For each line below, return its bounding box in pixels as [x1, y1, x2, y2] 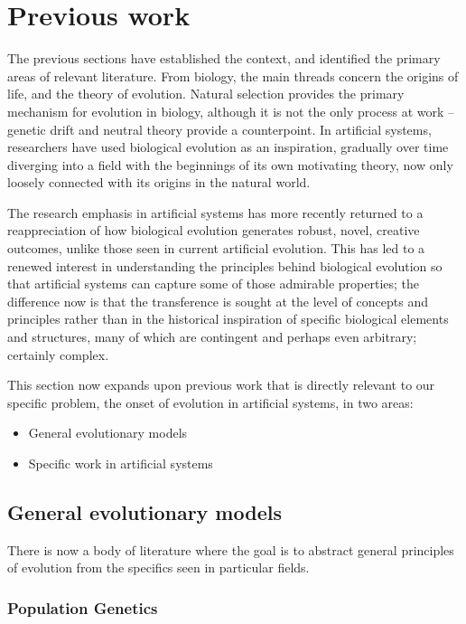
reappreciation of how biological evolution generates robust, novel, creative [7, 221, 420, 240]
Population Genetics [7, 596, 158, 619]
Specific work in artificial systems [28, 454, 213, 472]
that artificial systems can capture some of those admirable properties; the [7, 274, 420, 293]
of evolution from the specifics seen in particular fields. [7, 558, 310, 577]
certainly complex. [7, 345, 109, 364]
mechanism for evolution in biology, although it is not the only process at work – [7, 101, 455, 120]
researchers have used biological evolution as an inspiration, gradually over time [7, 137, 449, 156]
